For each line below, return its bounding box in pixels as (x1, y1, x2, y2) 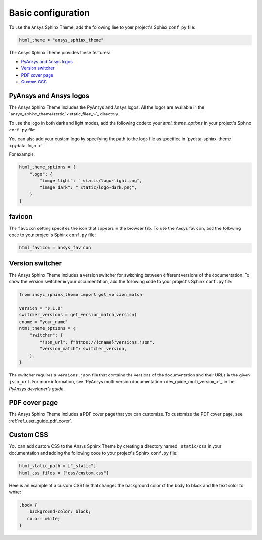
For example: (9, 151, 35, 157)
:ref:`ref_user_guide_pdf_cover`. (9, 418, 73, 424)
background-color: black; (29, 509, 91, 514)
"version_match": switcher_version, (39, 346, 127, 352)
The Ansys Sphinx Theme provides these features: (9, 49, 110, 55)
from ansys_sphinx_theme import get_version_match (19, 292, 143, 297)
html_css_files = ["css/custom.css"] (19, 470, 109, 475)
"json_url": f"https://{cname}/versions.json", (39, 339, 155, 344)
